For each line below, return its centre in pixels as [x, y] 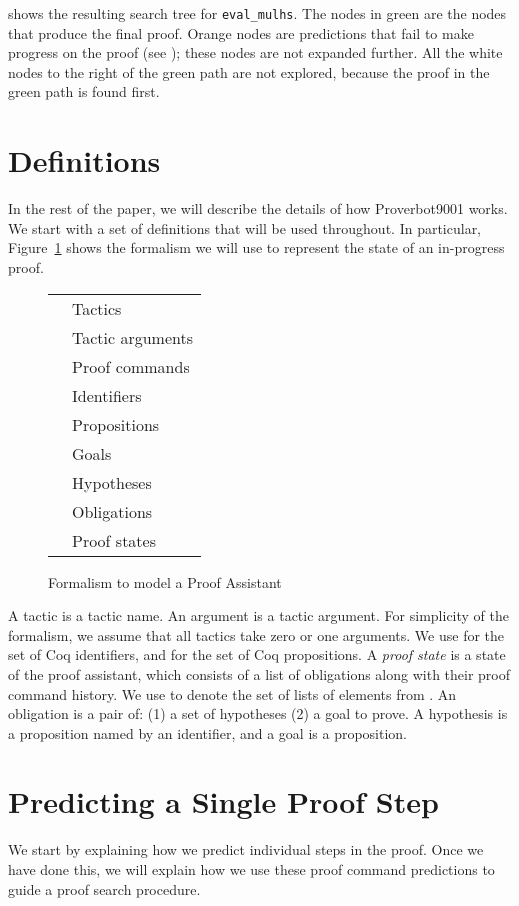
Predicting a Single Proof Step [223, 801]
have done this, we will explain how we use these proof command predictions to [251, 869]
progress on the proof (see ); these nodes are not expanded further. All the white [255, 52]
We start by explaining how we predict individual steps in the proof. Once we [246, 849]
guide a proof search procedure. [104, 888]
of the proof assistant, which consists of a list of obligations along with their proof [259, 673]
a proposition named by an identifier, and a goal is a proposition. [208, 732]
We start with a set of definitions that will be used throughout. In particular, [245, 227]
